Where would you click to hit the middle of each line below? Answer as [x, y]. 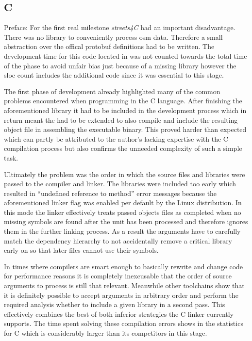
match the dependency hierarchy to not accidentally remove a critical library [118, 240]
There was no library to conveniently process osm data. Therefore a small [113, 37]
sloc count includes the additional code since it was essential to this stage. [114, 75]
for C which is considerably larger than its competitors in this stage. [106, 333]
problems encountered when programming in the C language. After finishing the [123, 101]
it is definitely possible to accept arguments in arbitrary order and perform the [121, 295]
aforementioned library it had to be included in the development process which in [125, 110]
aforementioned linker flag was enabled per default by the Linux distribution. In [123, 203]
